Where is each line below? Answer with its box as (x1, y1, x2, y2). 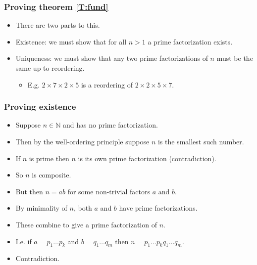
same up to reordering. (15, 63, 85, 73)
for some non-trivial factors (67, 186, 150, 196)
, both (73, 203, 92, 213)
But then (15, 186, 43, 196)
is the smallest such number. (157, 136, 244, 146)
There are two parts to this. (15, 20, 100, 30)
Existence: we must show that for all (15, 36, 127, 46)
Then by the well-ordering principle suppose (15, 136, 150, 146)
